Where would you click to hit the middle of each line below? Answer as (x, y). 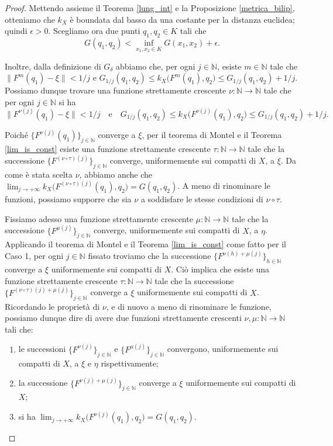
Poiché (16, 135)
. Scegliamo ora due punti (94, 31)
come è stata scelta (39, 174)
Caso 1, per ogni (34, 256)
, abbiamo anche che (116, 174)
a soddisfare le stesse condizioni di (202, 198)
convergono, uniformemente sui (223, 349)
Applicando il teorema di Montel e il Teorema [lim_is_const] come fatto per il (145, 244)
